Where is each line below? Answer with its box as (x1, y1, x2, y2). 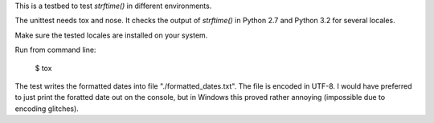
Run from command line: (14, 45, 96, 55)
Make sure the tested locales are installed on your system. (14, 30, 208, 40)
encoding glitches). (14, 104, 80, 113)
